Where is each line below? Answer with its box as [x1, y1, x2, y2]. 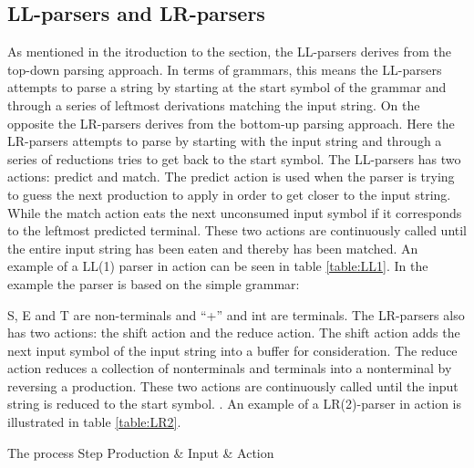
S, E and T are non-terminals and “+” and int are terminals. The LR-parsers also [7, 305, 465, 324]
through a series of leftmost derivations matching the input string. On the [7, 95, 420, 114]
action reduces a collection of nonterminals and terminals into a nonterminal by [7, 359, 452, 378]
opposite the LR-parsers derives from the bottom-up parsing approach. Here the [7, 113, 455, 132]
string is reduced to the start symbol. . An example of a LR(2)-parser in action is [7, 394, 462, 413]
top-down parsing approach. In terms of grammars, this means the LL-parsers [7, 59, 442, 78]
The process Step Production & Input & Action [7, 442, 274, 462]
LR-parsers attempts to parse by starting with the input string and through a [7, 131, 442, 151]
